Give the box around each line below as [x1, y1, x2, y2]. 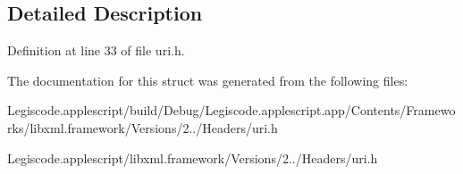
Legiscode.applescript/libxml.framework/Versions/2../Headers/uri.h [7, 148, 378, 167]
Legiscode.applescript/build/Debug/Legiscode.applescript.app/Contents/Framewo [7, 101, 456, 120]
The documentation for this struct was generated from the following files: [7, 70, 408, 89]
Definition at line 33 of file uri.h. [7, 41, 185, 60]
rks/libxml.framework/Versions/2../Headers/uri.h [7, 118, 278, 137]
